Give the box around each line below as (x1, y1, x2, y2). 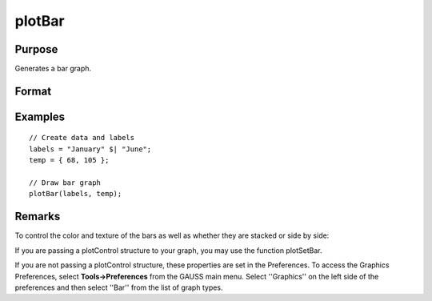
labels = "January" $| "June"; (29, 144, 152, 154)
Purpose (14, 42, 58, 56)
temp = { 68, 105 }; (29, 156, 110, 165)
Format (14, 84, 52, 98)
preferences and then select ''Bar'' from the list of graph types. (14, 283, 223, 292)
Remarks (14, 210, 61, 223)
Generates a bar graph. (14, 64, 92, 74)
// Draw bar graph (29, 179, 102, 187)
